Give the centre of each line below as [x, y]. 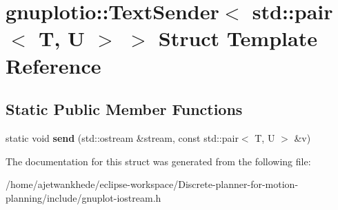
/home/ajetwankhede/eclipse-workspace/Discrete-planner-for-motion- [152, 184]
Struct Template [238, 38]
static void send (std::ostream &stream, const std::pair [122, 137]
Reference [53, 65]
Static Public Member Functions [124, 109]
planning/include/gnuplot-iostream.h [83, 197]
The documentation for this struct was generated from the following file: [158, 161]
